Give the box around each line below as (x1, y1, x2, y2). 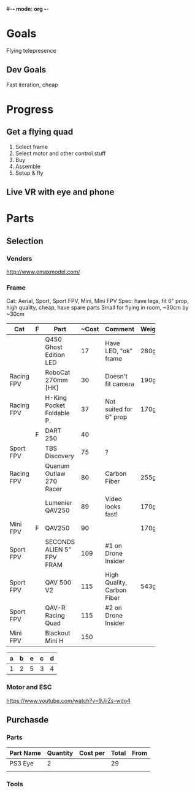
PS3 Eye (9, 759, 34, 768)
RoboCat (45, 368, 71, 377)
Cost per (78, 749, 105, 757)
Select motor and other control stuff (15, 150, 106, 157)
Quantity (47, 749, 74, 757)
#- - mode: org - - (6, 6, 49, 12)
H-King (45, 394, 67, 402)
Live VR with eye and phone (6, 187, 115, 197)
